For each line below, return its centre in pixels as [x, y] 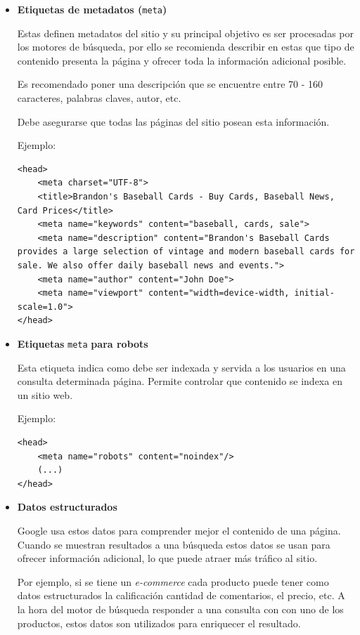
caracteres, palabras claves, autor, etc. [99, 98]
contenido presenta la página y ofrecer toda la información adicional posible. [182, 60]
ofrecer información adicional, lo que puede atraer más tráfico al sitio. [167, 558]
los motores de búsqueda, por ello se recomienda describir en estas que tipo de [186, 47]
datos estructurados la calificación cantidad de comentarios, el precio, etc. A [181, 595]
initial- [314, 293]
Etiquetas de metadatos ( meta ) [92, 9]
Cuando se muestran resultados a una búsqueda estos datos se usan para [174, 544]
